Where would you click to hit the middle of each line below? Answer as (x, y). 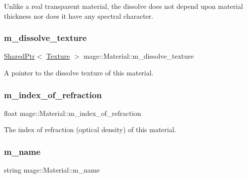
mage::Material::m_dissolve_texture (139, 56)
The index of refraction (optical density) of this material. (90, 129)
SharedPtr (20, 56)
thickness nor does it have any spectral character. (79, 16)
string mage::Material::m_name (52, 170)
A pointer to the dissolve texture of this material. (79, 72)
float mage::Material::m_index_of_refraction (73, 113)
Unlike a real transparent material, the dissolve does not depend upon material (123, 6)
